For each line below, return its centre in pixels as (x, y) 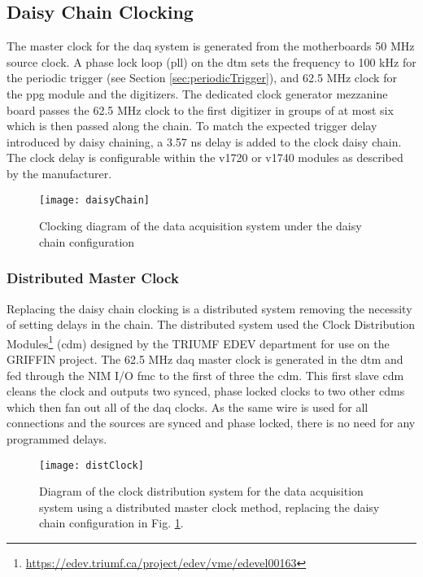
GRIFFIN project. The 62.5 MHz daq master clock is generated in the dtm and (205, 359)
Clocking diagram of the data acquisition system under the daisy (201, 226)
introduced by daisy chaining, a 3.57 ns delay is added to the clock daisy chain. (204, 141)
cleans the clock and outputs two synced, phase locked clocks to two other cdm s (206, 391)
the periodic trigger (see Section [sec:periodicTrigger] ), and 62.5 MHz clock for (202, 78)
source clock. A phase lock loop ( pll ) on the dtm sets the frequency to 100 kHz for (211, 61)
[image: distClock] (92, 465)
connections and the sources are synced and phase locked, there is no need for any (211, 423)
